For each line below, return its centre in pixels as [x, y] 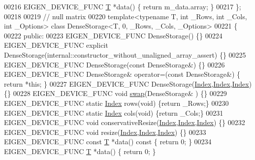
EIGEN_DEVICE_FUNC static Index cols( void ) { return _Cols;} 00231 [114, 112]
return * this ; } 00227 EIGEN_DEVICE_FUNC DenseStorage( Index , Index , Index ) [128, 83]
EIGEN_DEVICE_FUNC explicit [56, 45]
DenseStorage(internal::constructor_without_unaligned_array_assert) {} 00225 [125, 54]
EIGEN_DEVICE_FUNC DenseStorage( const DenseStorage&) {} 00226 [114, 64]
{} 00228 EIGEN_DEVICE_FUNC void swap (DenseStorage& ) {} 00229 [115, 93]
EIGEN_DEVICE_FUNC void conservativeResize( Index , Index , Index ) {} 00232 [125, 122]
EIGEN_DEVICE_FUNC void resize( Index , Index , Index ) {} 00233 [105, 132]
